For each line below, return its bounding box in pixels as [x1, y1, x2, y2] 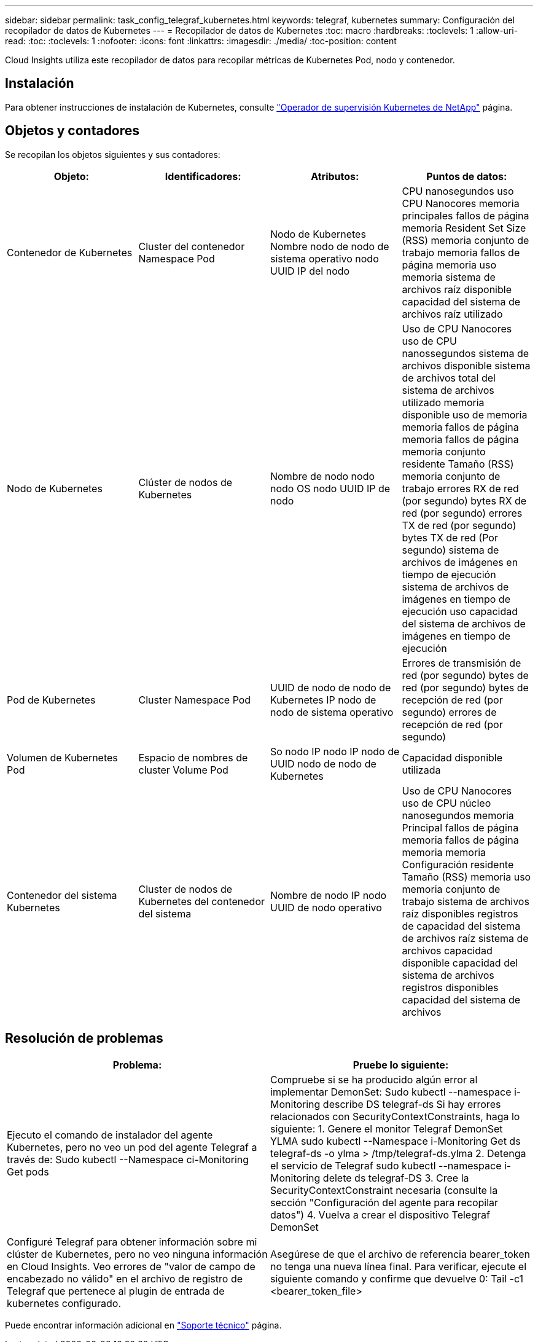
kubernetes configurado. [7, 1297, 122, 1309]
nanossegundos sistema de [402, 347, 529, 359]
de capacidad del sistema [402, 919, 521, 932]
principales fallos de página [402, 209, 529, 222]
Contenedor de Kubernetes [7, 246, 133, 259]
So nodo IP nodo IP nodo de [270, 745, 400, 758]
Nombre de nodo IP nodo [270, 889, 387, 901]
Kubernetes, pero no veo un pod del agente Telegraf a [7, 1140, 257, 1153]
